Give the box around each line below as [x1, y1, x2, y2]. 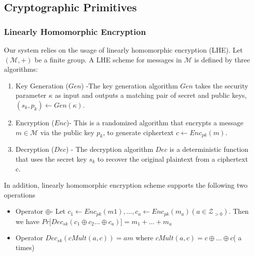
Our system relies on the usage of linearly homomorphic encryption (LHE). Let [4, 45, 243, 55]
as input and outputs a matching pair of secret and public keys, [55, 90, 247, 100]
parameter [15, 90, 47, 100]
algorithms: [4, 64, 38, 74]
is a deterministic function [169, 144, 249, 154]
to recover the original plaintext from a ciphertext [97, 153, 248, 164]
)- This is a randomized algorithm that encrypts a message [66, 117, 244, 127]
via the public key [40, 127, 95, 137]
